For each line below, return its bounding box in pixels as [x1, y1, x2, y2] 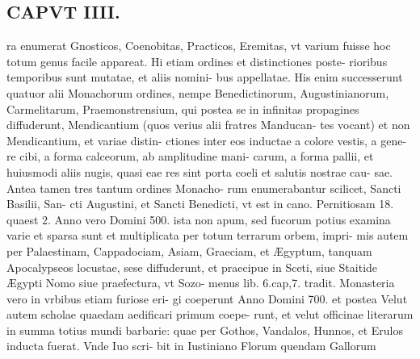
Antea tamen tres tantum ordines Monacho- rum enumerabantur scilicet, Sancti [6, 179, 401, 196]
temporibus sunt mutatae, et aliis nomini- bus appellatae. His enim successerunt [6, 69, 403, 86]
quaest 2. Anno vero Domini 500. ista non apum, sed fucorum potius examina [6, 211, 391, 228]
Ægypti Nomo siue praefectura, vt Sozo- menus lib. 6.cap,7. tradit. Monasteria [6, 274, 395, 291]
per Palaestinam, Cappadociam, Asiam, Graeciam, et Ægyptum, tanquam [6, 242, 372, 259]
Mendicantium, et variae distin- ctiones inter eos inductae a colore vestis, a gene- [6, 131, 407, 148]
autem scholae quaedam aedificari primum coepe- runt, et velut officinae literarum [6, 306, 414, 323]
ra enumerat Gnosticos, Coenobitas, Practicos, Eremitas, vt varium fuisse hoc [6, 37, 391, 54]
